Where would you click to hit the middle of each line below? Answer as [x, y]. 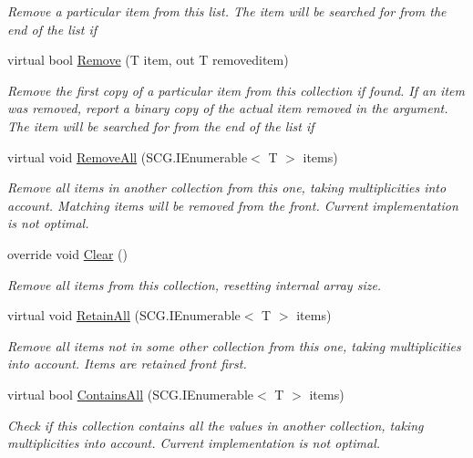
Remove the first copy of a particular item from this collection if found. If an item [236, 90]
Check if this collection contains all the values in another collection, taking [216, 425]
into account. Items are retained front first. [127, 364]
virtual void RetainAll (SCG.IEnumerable [124, 315]
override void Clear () [67, 253]
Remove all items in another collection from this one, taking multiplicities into [227, 187]
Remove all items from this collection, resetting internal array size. [195, 284]
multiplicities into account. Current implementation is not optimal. [194, 443]
